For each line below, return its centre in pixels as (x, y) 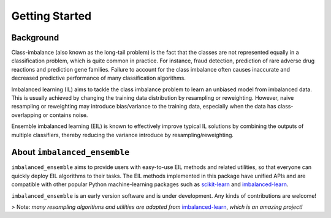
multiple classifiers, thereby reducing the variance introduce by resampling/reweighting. (123, 135)
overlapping (27, 115)
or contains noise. (65, 115)
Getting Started (51, 16)
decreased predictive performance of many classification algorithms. (99, 78)
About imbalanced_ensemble (70, 152)
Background (35, 38)
